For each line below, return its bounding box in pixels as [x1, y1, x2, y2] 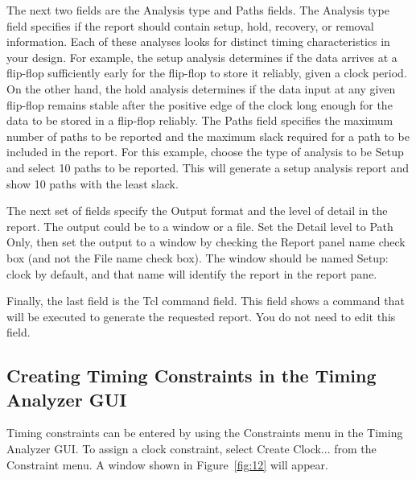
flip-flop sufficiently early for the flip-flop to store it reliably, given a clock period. [6, 64, 407, 81]
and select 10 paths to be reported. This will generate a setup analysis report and [6, 159, 409, 175]
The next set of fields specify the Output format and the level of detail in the [6, 202, 388, 219]
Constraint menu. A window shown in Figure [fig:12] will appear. [6, 456, 328, 473]
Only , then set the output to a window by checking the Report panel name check [6, 233, 406, 250]
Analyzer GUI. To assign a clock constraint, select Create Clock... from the [6, 440, 377, 457]
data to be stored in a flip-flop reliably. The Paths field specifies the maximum [6, 112, 393, 129]
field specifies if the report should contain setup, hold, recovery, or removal [6, 17, 374, 34]
